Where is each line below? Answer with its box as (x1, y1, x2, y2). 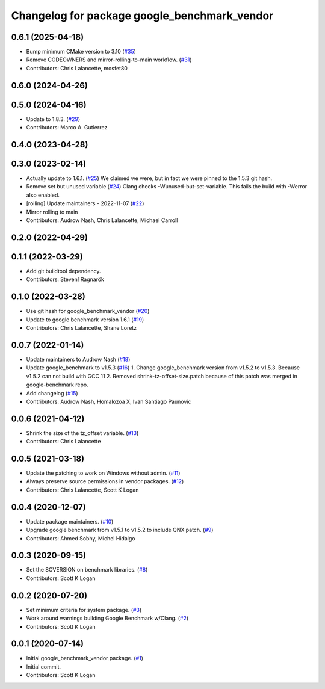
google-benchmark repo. (26, 381, 88, 388)
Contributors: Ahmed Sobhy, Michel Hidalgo (26, 534, 135, 542)
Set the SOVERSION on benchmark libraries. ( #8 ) (26, 566, 148, 573)
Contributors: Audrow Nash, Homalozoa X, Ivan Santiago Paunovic (26, 398, 191, 405)
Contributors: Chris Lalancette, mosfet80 (26, 64, 128, 72)
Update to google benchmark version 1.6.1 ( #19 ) (26, 316, 144, 323)
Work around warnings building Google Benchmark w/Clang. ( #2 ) (26, 614, 189, 622)
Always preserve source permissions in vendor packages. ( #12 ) (26, 478, 184, 485)
